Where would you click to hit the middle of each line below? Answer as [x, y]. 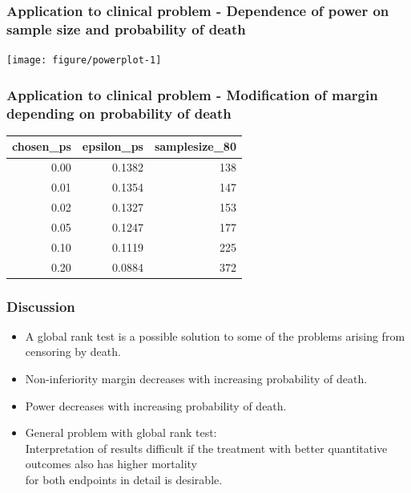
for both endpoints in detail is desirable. [124, 479]
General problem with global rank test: [121, 432]
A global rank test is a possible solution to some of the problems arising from [215, 335]
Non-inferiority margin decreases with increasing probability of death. [196, 378]
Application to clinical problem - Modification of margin [192, 94]
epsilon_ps [113, 146]
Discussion [41, 306]
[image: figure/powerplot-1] [84, 61]
